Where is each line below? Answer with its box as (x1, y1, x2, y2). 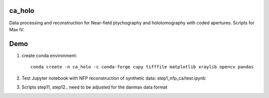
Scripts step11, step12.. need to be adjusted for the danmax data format (21, 84, 168, 90)
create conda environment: (21, 52, 77, 58)
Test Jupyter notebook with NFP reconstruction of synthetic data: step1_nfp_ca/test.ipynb (21, 75, 206, 81)
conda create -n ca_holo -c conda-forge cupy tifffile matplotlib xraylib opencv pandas (30, 64, 254, 70)
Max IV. (9, 26, 25, 32)
